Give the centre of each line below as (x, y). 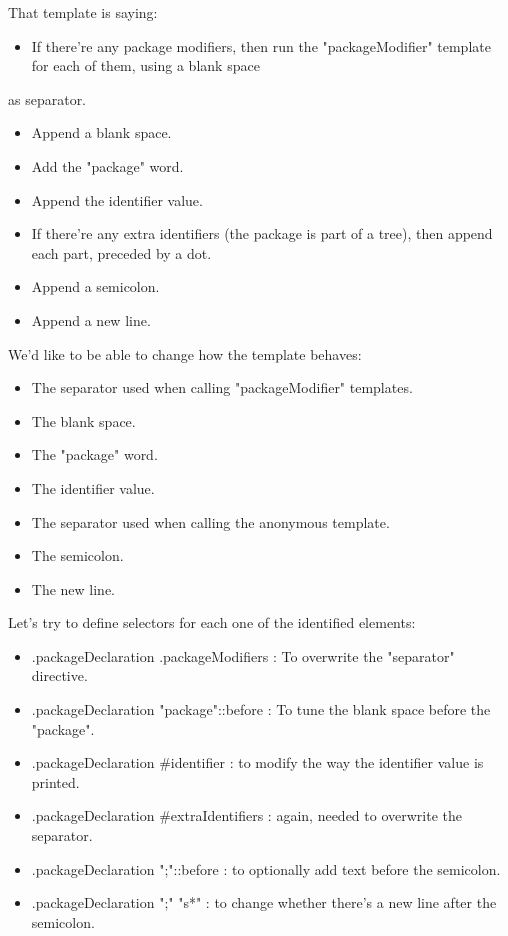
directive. (59, 675)
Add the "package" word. (107, 165)
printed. (55, 781)
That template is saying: (83, 12)
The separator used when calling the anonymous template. (210, 521)
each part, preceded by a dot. (121, 252)
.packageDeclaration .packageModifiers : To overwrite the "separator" (243, 655)
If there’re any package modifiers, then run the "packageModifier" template (261, 45)
